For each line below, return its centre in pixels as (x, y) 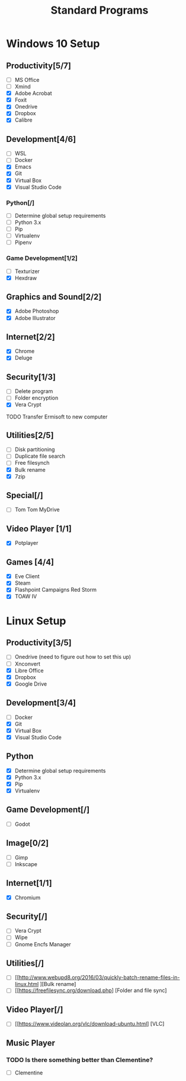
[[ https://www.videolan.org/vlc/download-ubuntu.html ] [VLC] (89, 1024)
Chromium (27, 898)
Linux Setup (36, 621)
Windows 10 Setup (53, 44)
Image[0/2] (28, 843)
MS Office (27, 80)
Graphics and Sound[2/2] (54, 297)
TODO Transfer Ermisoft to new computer (57, 417)
